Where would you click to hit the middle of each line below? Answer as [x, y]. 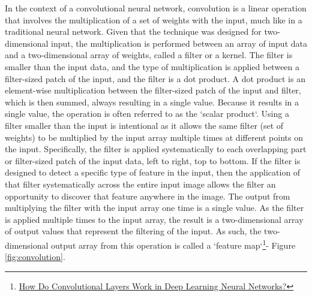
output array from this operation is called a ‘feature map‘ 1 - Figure [173, 244]
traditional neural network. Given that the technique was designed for [133, 31]
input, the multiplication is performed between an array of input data [179, 43]
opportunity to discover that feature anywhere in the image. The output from [148, 196]
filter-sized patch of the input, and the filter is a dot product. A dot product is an [155, 78]
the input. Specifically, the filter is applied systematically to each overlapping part [156, 149]
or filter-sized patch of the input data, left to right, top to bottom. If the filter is [153, 160]
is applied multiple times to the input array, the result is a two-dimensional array [154, 219]
